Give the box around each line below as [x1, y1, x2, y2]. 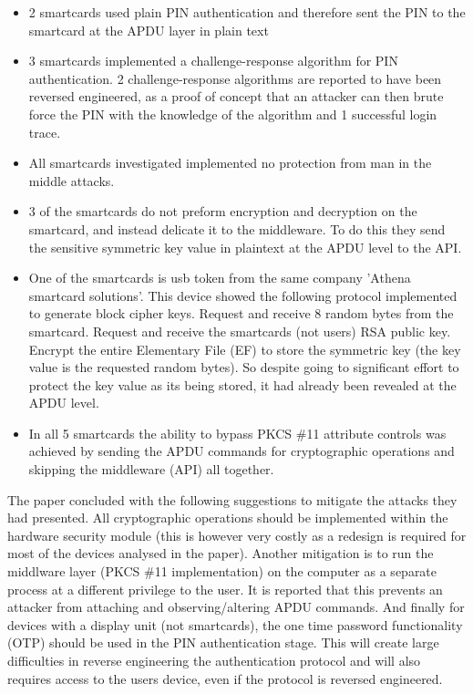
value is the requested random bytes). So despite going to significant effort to [28, 357, 459, 377]
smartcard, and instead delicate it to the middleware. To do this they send [28, 219, 446, 238]
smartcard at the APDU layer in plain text [28, 20, 269, 39]
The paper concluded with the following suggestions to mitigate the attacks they [7, 490, 458, 509]
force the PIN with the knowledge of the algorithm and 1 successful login [28, 104, 437, 123]
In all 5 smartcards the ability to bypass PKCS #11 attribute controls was [28, 423, 447, 442]
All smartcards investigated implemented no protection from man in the [28, 153, 432, 172]
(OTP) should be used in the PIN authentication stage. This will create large [7, 633, 439, 652]
